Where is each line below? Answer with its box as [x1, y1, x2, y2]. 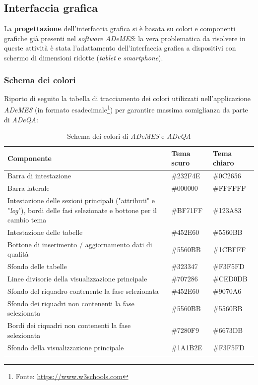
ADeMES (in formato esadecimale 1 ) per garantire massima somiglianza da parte [4, 103, 248, 115]
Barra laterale [7, 183, 50, 193]
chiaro [212, 158, 234, 168]
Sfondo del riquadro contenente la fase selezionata [7, 285, 159, 296]
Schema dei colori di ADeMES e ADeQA [67, 131, 191, 141]
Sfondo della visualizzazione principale [7, 342, 124, 352]
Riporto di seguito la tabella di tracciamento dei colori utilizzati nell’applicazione [4, 93, 251, 103]
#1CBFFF [212, 244, 246, 254]
